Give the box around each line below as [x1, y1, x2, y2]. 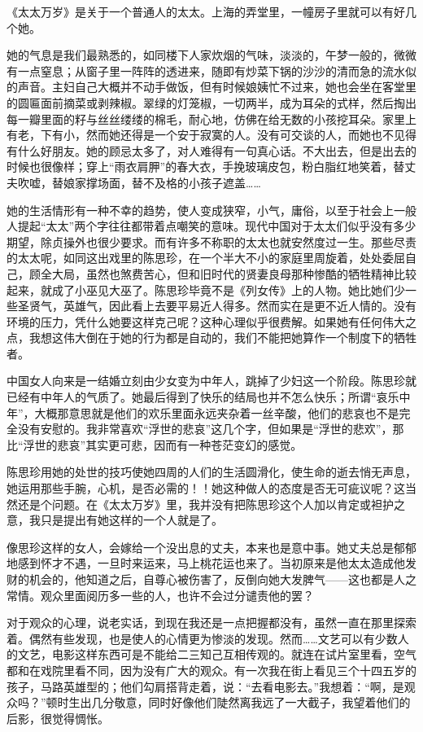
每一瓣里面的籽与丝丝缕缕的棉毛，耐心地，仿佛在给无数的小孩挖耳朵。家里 [7, 110, 405, 127]
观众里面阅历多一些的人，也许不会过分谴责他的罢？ [40, 586, 314, 603]
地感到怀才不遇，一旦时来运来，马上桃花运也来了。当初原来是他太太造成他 [7, 554, 405, 572]
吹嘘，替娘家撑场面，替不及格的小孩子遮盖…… [17, 173, 261, 191]
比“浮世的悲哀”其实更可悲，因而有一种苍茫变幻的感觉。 [7, 436, 303, 453]
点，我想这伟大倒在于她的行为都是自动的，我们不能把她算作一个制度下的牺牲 [7, 329, 416, 346]
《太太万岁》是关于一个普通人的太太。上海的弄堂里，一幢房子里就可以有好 [7, 3, 405, 20]
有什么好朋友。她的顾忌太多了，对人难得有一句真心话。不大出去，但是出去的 [7, 142, 416, 159]
